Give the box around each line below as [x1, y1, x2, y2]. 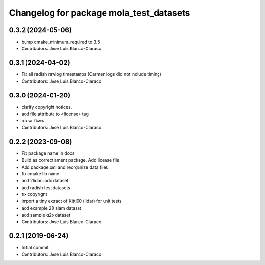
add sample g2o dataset [21, 212, 71, 218]
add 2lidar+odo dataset [21, 178, 69, 184]
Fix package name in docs [21, 150, 75, 156]
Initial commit [21, 244, 49, 250]
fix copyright [21, 192, 47, 197]
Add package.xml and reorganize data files [21, 164, 108, 170]
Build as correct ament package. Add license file [21, 157, 120, 163]
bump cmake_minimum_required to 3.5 [21, 39, 100, 45]
